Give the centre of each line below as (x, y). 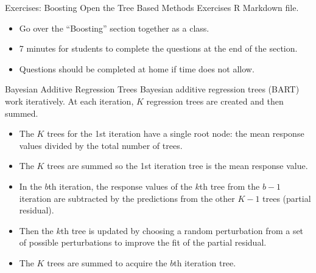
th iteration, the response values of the (120, 186)
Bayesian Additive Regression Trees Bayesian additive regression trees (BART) (152, 89)
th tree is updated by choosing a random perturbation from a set (182, 230)
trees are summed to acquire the (107, 262)
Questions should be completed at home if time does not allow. (137, 68)
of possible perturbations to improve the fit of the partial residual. (143, 242)
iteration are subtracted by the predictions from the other (127, 198)
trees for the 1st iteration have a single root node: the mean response (176, 133)
